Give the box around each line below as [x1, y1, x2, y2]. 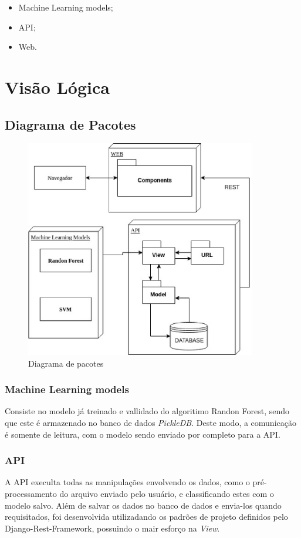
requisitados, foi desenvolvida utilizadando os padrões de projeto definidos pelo [5, 510, 288, 523]
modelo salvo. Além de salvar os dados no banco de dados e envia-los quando [5, 499, 282, 511]
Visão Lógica [5, 75, 110, 99]
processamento [5, 488, 57, 500]
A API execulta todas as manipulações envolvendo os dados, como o [5, 476, 250, 488]
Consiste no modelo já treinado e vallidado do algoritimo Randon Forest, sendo [5, 405, 289, 417]
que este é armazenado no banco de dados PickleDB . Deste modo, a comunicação [5, 417, 296, 429]
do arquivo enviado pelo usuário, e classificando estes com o [59, 488, 274, 500]
